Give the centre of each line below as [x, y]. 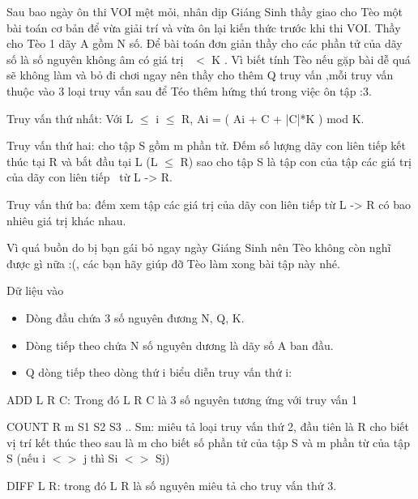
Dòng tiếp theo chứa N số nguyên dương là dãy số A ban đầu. [179, 345]
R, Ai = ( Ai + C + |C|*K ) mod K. [273, 118]
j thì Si [100, 458]
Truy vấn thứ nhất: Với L [70, 118]
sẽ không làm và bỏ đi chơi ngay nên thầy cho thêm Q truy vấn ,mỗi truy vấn [200, 75]
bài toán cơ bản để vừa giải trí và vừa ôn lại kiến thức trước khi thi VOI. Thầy [204, 27]
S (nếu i [26, 458]
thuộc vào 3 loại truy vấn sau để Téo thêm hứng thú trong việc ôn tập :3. [189, 90]
